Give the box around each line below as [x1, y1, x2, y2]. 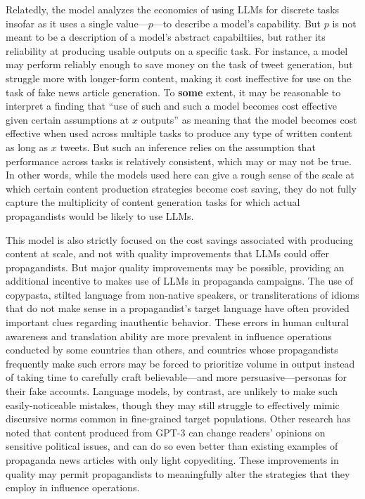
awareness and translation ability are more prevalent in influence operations [6, 328, 332, 343]
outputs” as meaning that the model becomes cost [141, 112, 357, 127]
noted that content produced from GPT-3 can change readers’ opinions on [6, 425, 326, 439]
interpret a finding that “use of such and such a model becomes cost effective [6, 98, 337, 113]
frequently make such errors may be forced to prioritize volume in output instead [6, 356, 355, 370]
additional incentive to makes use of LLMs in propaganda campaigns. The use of [6, 273, 353, 288]
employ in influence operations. [6, 480, 140, 495]
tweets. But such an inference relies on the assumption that [60, 139, 316, 154]
